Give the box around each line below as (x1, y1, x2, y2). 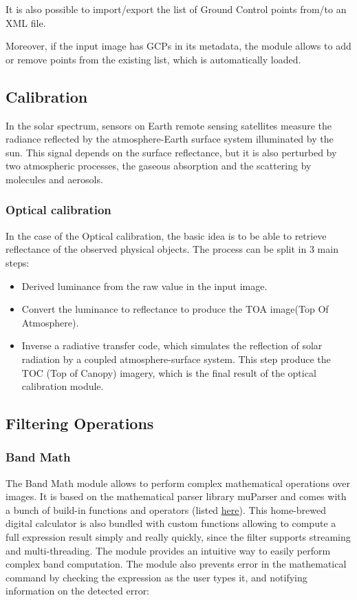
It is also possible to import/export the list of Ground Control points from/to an (6, 2, 347, 16)
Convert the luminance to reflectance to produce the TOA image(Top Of (21, 302, 329, 316)
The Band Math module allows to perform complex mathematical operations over (6, 475, 350, 490)
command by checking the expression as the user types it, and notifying (6, 570, 307, 584)
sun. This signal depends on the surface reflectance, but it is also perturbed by (6, 145, 337, 159)
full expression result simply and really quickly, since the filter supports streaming (6, 530, 351, 544)
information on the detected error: (6, 583, 150, 598)
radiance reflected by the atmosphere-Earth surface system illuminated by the (6, 132, 334, 146)
